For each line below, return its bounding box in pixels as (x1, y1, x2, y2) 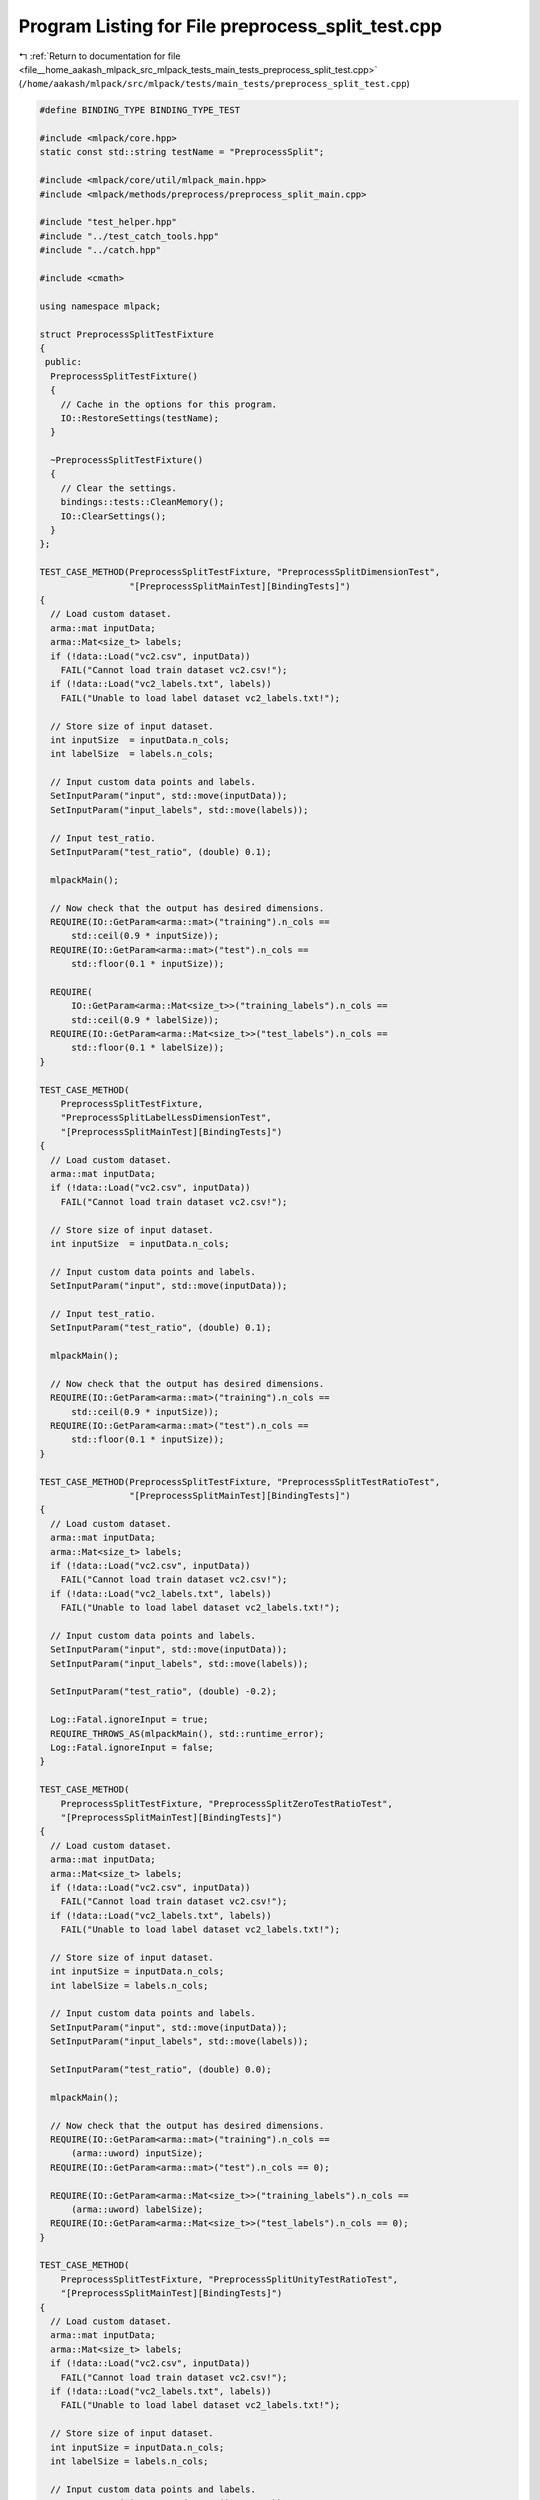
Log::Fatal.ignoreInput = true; (50, 1714, 209, 1725)
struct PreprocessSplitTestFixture (39, 328, 214, 340)
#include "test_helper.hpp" (39, 216, 177, 228)
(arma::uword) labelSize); (71, 2203, 204, 2215)
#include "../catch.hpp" (39, 245, 162, 256)
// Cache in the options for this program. (60, 398, 277, 410)
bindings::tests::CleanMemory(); (60, 496, 225, 508)
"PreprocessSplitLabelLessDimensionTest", (60, 1112, 272, 1124)
